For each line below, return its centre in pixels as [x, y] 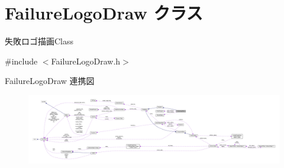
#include [21, 61]
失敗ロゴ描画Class [39, 41]
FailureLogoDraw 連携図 [50, 81]
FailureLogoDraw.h [86, 61]
